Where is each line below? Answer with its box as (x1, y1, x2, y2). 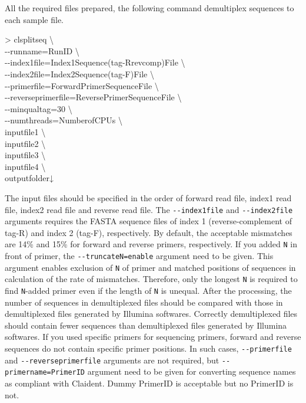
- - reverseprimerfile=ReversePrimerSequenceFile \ (5, 91, 182, 103)
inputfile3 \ (5, 149, 46, 161)
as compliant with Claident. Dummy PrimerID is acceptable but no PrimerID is (5, 376, 294, 389)
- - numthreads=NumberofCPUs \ (5, 114, 122, 126)
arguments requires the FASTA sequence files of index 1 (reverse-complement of (5, 215, 292, 227)
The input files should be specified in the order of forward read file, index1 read (5, 191, 292, 204)
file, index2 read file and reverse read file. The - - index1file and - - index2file (5, 203, 293, 215)
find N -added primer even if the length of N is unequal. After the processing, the (5, 284, 292, 296)
